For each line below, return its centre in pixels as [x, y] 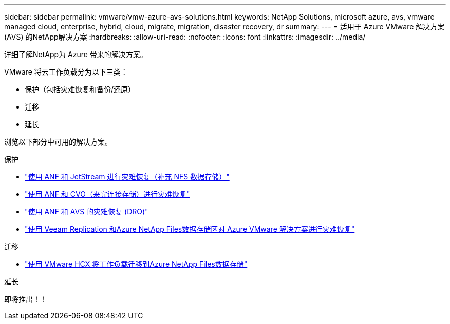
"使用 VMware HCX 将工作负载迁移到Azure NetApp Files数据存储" [136, 264]
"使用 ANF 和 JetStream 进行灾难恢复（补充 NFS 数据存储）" [127, 177]
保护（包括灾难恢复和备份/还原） [80, 89]
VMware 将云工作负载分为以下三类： [66, 72]
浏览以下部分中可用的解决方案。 [58, 142]
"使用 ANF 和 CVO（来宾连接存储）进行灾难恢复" [107, 194]
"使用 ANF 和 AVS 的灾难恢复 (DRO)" [87, 212]
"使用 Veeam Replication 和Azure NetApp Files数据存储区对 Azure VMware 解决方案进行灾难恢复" [190, 229]
